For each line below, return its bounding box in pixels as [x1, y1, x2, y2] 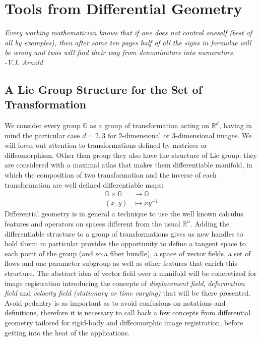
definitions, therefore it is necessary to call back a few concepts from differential [5, 307, 251, 318]
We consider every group [5, 120, 81, 131]
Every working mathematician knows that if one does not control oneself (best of [5, 27, 252, 38]
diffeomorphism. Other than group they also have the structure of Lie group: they [5, 149, 257, 160]
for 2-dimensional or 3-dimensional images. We [107, 130, 252, 140]
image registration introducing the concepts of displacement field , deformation [5, 277, 245, 288]
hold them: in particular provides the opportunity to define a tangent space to [5, 238, 246, 249]
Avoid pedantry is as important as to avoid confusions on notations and [5, 297, 226, 308]
